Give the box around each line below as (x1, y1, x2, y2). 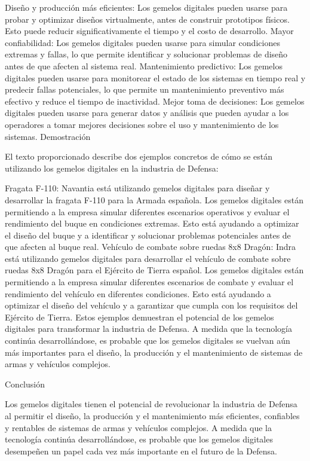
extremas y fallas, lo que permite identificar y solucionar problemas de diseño (5, 48, 288, 60)
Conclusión (5, 377, 45, 390)
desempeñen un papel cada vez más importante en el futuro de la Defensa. (5, 444, 277, 457)
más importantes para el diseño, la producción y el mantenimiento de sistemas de (5, 346, 303, 358)
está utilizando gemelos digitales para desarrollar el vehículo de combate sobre (5, 252, 291, 264)
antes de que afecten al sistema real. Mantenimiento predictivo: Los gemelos (5, 59, 283, 72)
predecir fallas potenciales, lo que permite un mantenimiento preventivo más (5, 83, 284, 96)
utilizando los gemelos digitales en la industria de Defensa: (5, 161, 219, 174)
